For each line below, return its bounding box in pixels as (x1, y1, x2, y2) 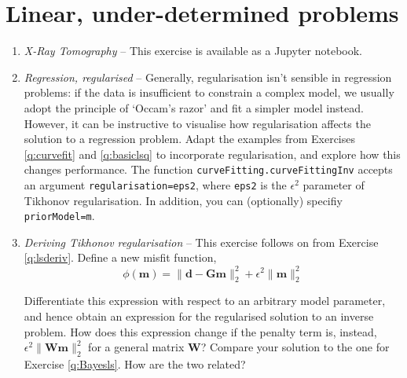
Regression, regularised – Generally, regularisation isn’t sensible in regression (24, 68, 392, 85)
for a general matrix (88, 339, 185, 355)
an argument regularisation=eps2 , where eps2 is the (24, 176, 287, 193)
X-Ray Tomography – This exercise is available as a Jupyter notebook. (24, 42, 363, 59)
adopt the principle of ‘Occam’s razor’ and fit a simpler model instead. (24, 99, 364, 116)
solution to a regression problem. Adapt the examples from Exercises (24, 130, 356, 147)
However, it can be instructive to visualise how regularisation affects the (24, 115, 371, 131)
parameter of (302, 176, 365, 193)
